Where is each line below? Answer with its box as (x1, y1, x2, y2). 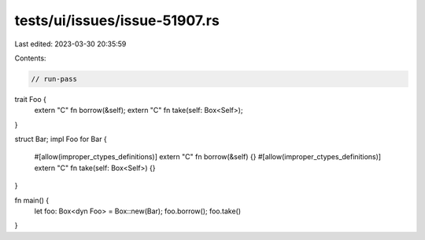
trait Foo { (14, 94, 47, 104)
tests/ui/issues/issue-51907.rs (14, 12, 220, 29)
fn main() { (14, 195, 50, 205)
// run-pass (31, 75, 78, 83)
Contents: (14, 53, 46, 63)
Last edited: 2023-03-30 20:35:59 (14, 39, 127, 49)
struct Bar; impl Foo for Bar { (14, 134, 108, 144)
